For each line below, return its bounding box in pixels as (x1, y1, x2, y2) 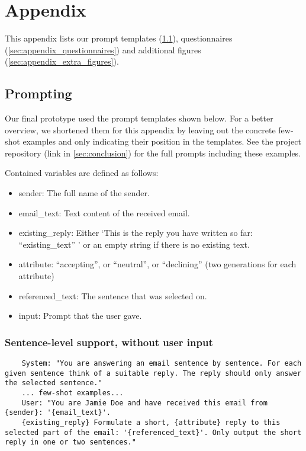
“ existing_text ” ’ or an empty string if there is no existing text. (18, 238, 250, 250)
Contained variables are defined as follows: (5, 167, 159, 179)
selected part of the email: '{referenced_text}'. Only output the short (5, 428, 302, 437)
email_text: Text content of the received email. (18, 206, 190, 219)
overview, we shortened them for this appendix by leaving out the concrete (5, 123, 276, 136)
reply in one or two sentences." (5, 438, 136, 447)
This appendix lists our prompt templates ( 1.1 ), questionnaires (5, 32, 233, 44)
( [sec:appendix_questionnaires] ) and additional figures (5, 43, 201, 56)
